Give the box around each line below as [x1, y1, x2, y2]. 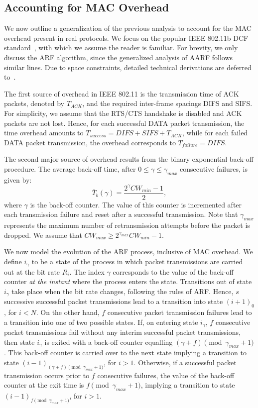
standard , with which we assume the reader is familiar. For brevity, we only [4, 42, 238, 53]
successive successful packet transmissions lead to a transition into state [4, 296, 223, 306]
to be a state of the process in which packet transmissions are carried [31, 256, 243, 267]
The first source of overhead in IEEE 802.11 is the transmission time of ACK [4, 88, 239, 99]
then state [4, 336, 35, 347]
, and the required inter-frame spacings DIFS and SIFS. [82, 98, 253, 108]
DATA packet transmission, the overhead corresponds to [4, 137, 176, 147]
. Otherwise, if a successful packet [133, 357, 237, 367]
